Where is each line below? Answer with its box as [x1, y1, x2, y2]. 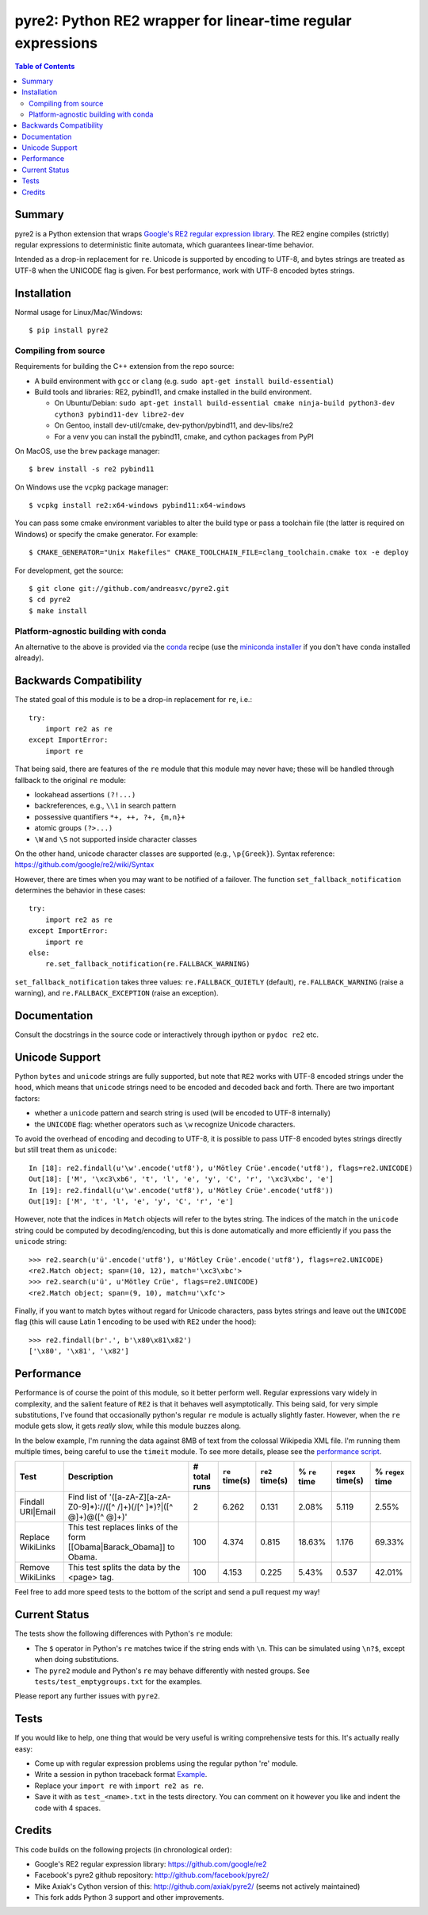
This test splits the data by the [67, 1562, 181, 1573]
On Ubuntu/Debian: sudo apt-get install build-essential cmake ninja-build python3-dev [54, 398, 396, 408]
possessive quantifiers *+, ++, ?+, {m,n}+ [34, 812, 185, 821]
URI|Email [19, 1506, 55, 1518]
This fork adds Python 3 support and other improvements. [34, 1893, 224, 1902]
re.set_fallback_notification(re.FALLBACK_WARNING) [44, 960, 250, 969]
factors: [14, 1093, 40, 1103]
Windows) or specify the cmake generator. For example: [14, 529, 198, 539]
